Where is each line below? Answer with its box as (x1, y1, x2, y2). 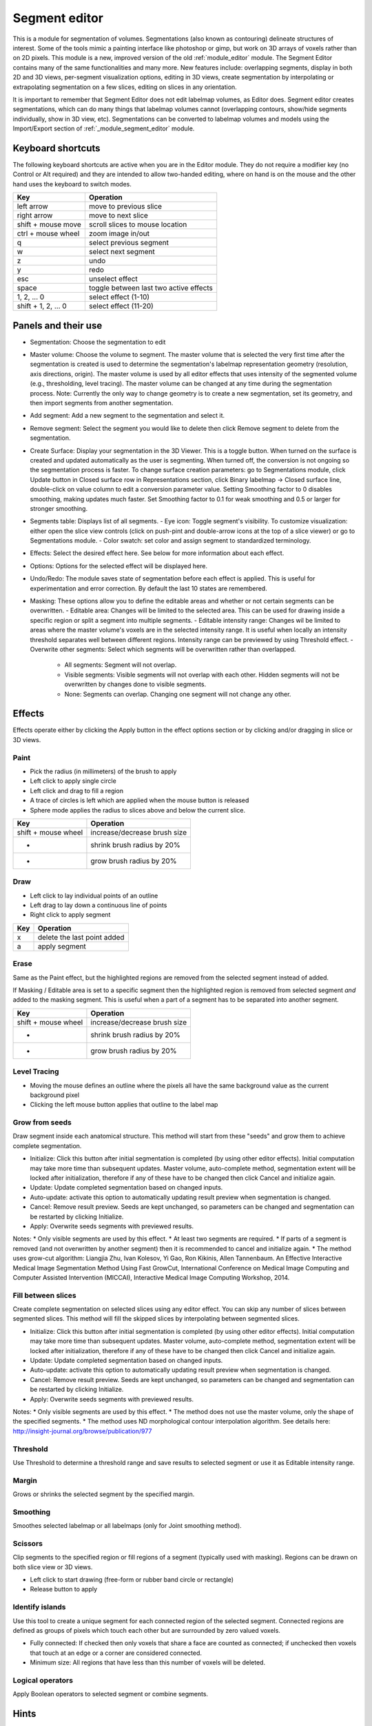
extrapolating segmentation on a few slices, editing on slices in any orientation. (12, 83, 237, 91)
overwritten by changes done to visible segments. (64, 680, 207, 688)
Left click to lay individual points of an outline (30, 891, 158, 900)
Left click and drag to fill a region (30, 786, 124, 795)
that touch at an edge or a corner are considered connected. (30, 1649, 203, 1657)
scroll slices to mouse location (88, 220, 187, 229)
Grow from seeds (12, 1118, 72, 1127)
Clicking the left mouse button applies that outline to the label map (30, 1100, 218, 1109)
